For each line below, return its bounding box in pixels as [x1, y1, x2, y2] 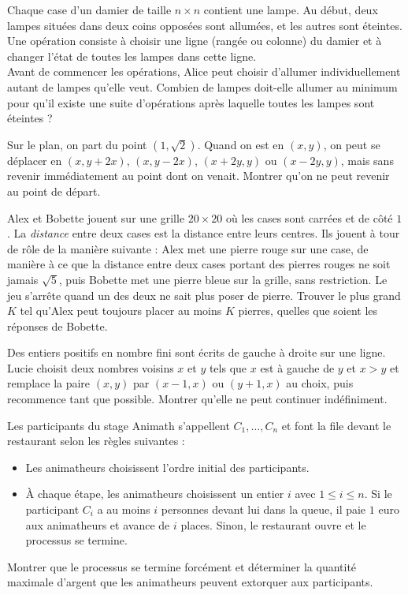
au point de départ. [7, 182, 101, 199]
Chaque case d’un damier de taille [7, 2, 172, 17]
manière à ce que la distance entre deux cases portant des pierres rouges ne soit [7, 256, 391, 272]
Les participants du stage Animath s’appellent [7, 417, 230, 433]
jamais [7, 271, 39, 287]
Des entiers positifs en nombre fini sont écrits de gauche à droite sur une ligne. [7, 344, 386, 361]
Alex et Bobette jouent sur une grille [7, 209, 185, 226]
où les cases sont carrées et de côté [226, 209, 393, 226]
